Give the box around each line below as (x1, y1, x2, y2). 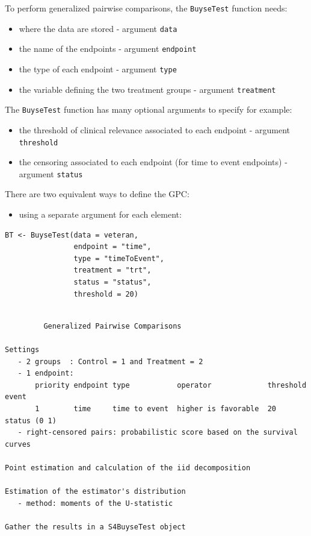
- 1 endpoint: (17, 369, 74, 378)
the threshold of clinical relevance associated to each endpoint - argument (19, 123, 291, 136)
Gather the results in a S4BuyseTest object (5, 522, 186, 531)
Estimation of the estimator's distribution (5, 487, 186, 496)
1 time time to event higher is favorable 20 (35, 404, 277, 413)
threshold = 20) (73, 289, 138, 298)
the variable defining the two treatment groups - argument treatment (19, 83, 276, 95)
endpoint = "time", (73, 242, 152, 251)
